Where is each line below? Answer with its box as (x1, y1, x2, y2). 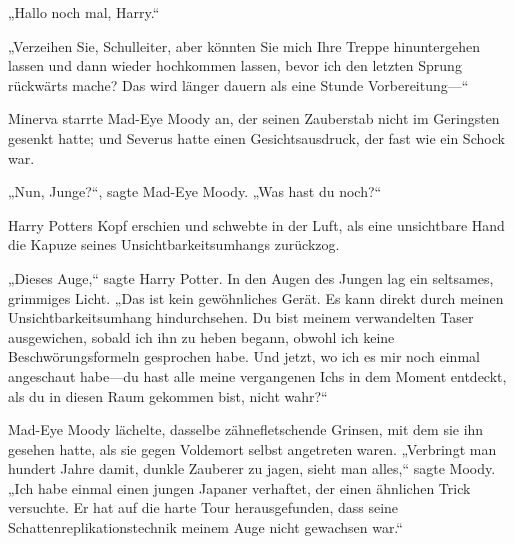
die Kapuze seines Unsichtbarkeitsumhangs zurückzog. (8, 234, 340, 255)
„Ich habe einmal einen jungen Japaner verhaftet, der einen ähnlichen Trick (8, 477, 471, 498)
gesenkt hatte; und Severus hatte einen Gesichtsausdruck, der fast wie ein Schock (8, 127, 505, 148)
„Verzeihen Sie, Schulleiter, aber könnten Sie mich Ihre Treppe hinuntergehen (8, 35, 480, 56)
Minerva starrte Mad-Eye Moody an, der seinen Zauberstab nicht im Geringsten (8, 108, 500, 129)
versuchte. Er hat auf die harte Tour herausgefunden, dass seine (8, 497, 399, 518)
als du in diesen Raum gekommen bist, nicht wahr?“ (8, 385, 328, 406)
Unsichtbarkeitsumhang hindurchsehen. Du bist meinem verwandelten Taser (8, 307, 474, 328)
